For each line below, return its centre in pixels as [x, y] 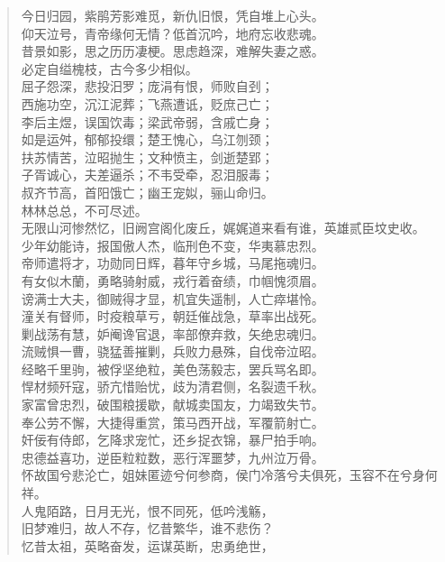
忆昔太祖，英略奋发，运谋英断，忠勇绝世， [147, 545]
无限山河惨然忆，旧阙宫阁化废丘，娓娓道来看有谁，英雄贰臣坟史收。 [223, 228]
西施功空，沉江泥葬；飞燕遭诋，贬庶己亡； [147, 103]
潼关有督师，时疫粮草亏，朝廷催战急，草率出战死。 [173, 316]
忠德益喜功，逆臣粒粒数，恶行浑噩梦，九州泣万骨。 [173, 457]
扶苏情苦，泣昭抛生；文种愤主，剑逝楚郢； [147, 157]
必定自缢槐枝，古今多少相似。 [109, 68]
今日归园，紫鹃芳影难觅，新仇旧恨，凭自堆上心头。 [173, 15]
